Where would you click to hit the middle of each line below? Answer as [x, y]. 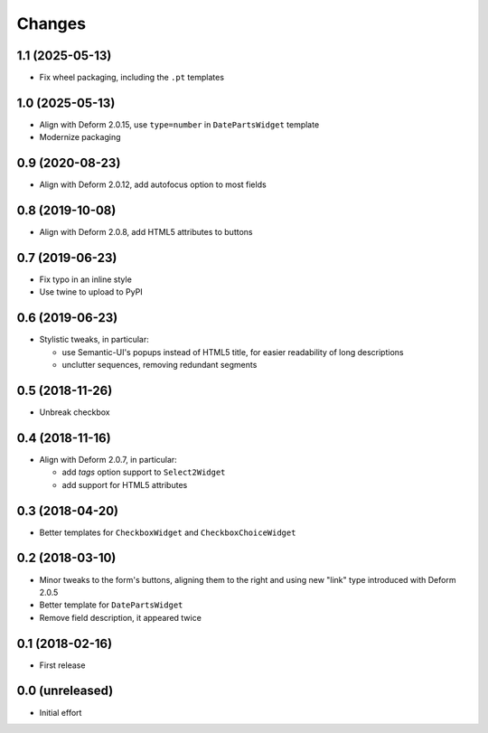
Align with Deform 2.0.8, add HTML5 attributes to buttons [146, 232]
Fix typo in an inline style [86, 279]
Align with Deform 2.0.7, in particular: [108, 459]
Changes [51, 23]
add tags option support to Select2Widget [144, 472]
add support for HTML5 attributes [125, 484]
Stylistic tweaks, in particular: [94, 340]
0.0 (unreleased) [65, 691]
